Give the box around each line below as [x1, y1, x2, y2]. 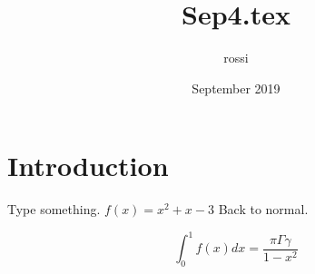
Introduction [7, 147, 169, 184]
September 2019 [192, 78, 281, 97]
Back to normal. [218, 200, 309, 219]
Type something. [7, 200, 101, 219]
